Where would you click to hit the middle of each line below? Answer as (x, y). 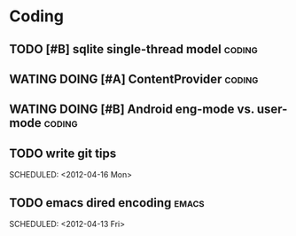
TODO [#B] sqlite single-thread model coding (134, 49)
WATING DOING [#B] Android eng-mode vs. (132, 110)
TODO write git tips (63, 153)
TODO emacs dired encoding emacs (107, 203)
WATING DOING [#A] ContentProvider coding (134, 79)
